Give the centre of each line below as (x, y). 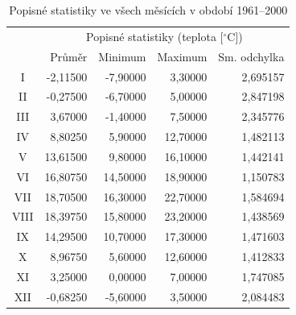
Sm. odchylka (251, 56)
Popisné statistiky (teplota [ (155, 36)
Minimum (122, 56)
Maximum (182, 56)
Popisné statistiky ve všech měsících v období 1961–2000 (148, 10)
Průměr (69, 56)
